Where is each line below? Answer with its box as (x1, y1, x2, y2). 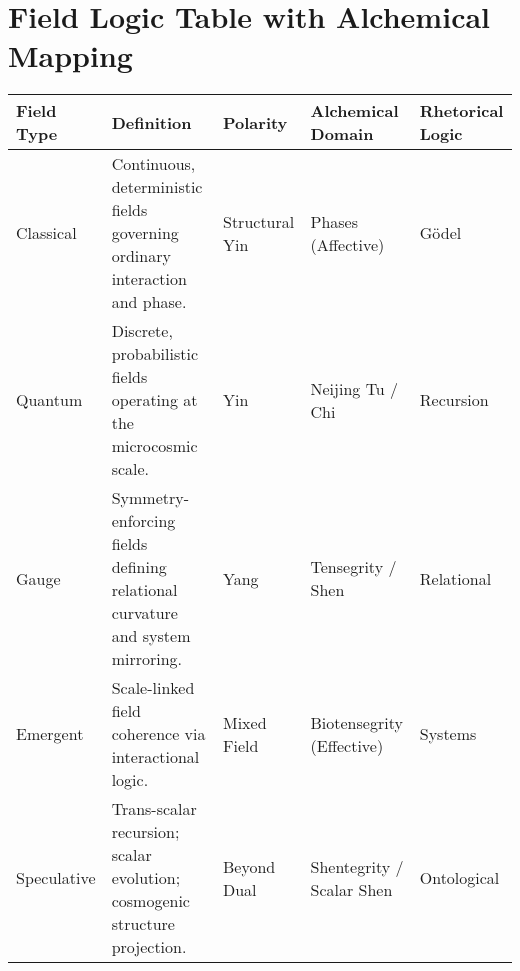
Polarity (222, 110, 288, 134)
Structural (222, 209, 295, 233)
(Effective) (310, 733, 384, 757)
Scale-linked (111, 676, 195, 700)
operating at (111, 388, 198, 412)
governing (111, 221, 179, 245)
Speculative (16, 866, 96, 890)
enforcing (111, 509, 176, 533)
